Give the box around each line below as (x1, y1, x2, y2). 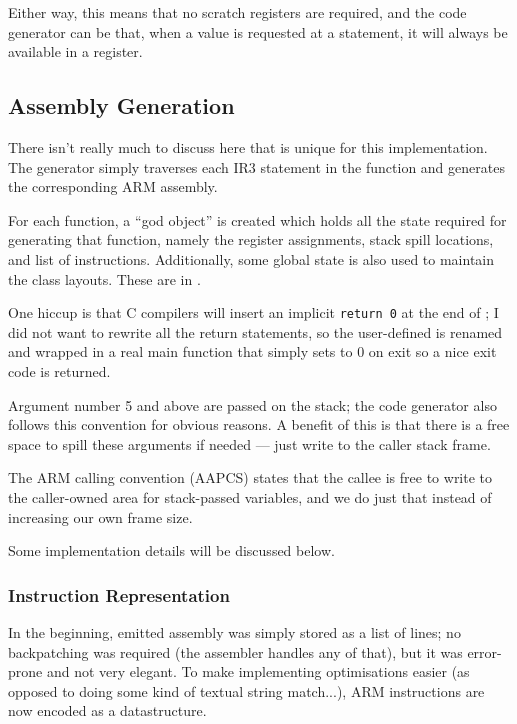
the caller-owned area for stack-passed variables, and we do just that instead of (8, 486, 492, 507)
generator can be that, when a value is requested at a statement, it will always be (8, 21, 508, 42)
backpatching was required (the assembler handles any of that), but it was (8, 641, 463, 662)
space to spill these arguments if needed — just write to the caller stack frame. (8, 433, 491, 454)
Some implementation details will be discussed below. (8, 540, 335, 561)
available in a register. (8, 41, 143, 62)
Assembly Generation (8, 90, 235, 121)
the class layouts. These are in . (8, 268, 201, 289)
